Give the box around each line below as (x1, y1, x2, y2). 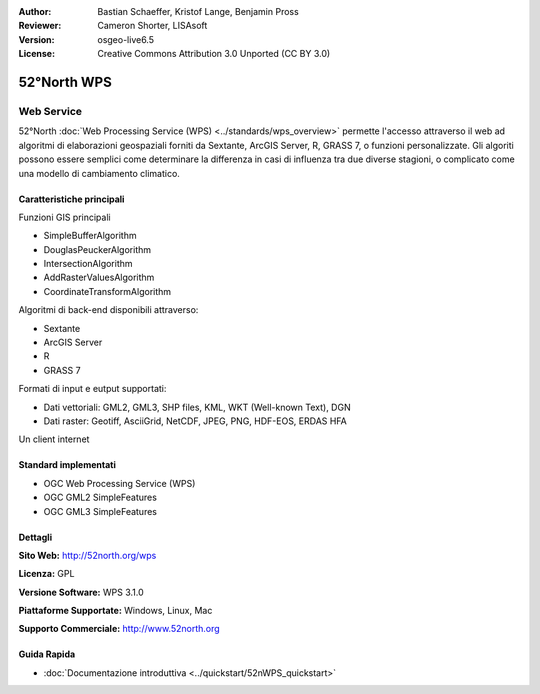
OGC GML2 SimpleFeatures (43, 491, 157, 504)
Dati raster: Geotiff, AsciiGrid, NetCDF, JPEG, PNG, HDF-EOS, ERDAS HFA (43, 415, 347, 427)
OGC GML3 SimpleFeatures (43, 505, 157, 517)
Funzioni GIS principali (18, 211, 111, 223)
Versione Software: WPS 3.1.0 (18, 586, 144, 598)
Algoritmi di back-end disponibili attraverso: (18, 304, 199, 316)
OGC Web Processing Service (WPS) (43, 477, 196, 489)
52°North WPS (18, 73, 112, 90)
